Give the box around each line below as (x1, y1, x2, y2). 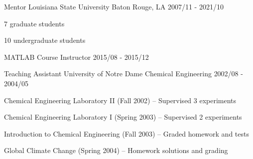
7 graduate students (4, 18, 65, 28)
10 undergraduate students (4, 35, 86, 45)
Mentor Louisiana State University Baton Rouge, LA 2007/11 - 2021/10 (4, 1, 224, 11)
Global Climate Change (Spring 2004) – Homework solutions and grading (4, 145, 228, 156)
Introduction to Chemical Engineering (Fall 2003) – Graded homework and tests (4, 128, 249, 139)
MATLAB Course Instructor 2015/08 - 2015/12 (4, 51, 149, 62)
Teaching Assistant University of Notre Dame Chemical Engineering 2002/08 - (4, 68, 243, 79)
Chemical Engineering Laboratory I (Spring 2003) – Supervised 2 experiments (4, 112, 242, 122)
